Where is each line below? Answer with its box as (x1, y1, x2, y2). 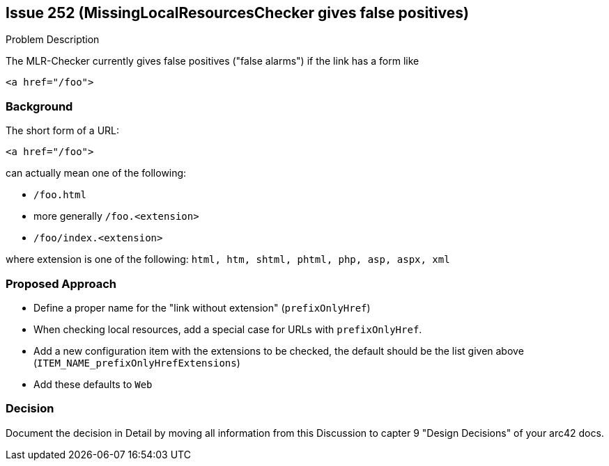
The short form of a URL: (6, 124, 120, 137)
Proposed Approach (6, 276, 116, 291)
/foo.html (33, 189, 86, 201)
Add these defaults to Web (33, 378, 153, 390)
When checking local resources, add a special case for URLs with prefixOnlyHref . (33, 323, 422, 335)
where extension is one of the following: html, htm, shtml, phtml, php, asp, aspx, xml (6, 253, 450, 266)
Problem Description (6, 33, 100, 46)
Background (6, 99, 73, 113)
